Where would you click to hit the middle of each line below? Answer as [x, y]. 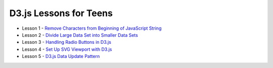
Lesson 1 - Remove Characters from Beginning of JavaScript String [92, 28]
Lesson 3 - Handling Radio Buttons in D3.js [66, 42]
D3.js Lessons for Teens [61, 13]
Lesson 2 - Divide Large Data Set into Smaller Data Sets [80, 35]
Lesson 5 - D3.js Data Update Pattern [61, 56]
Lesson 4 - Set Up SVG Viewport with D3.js [67, 49]
